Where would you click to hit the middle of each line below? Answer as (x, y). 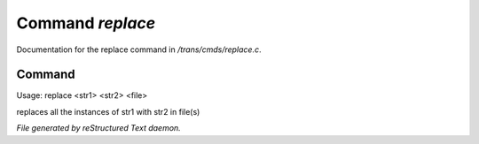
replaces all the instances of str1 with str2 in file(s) (108, 111)
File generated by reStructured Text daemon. (98, 128)
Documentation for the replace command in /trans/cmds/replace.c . (139, 49)
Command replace (86, 23)
